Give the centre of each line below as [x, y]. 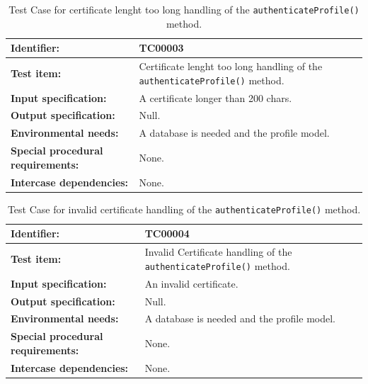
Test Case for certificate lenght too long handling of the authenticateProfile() [184, 9]
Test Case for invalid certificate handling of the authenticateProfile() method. [184, 209]
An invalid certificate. [191, 283]
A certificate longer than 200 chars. [215, 97]
